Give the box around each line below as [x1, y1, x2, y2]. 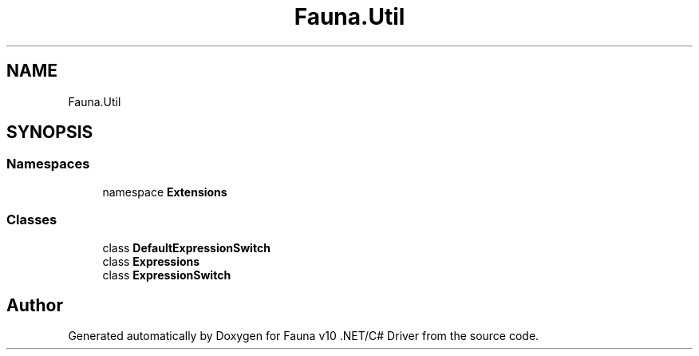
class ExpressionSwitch [102, 267, 231, 282]
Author [6, 295, 63, 315]
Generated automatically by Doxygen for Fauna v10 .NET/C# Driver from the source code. [68, 329, 539, 343]
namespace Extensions [102, 184, 227, 199]
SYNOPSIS [6, 122, 93, 143]
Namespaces [6, 156, 90, 172]
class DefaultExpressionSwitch [102, 240, 271, 255]
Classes [6, 212, 57, 228]
